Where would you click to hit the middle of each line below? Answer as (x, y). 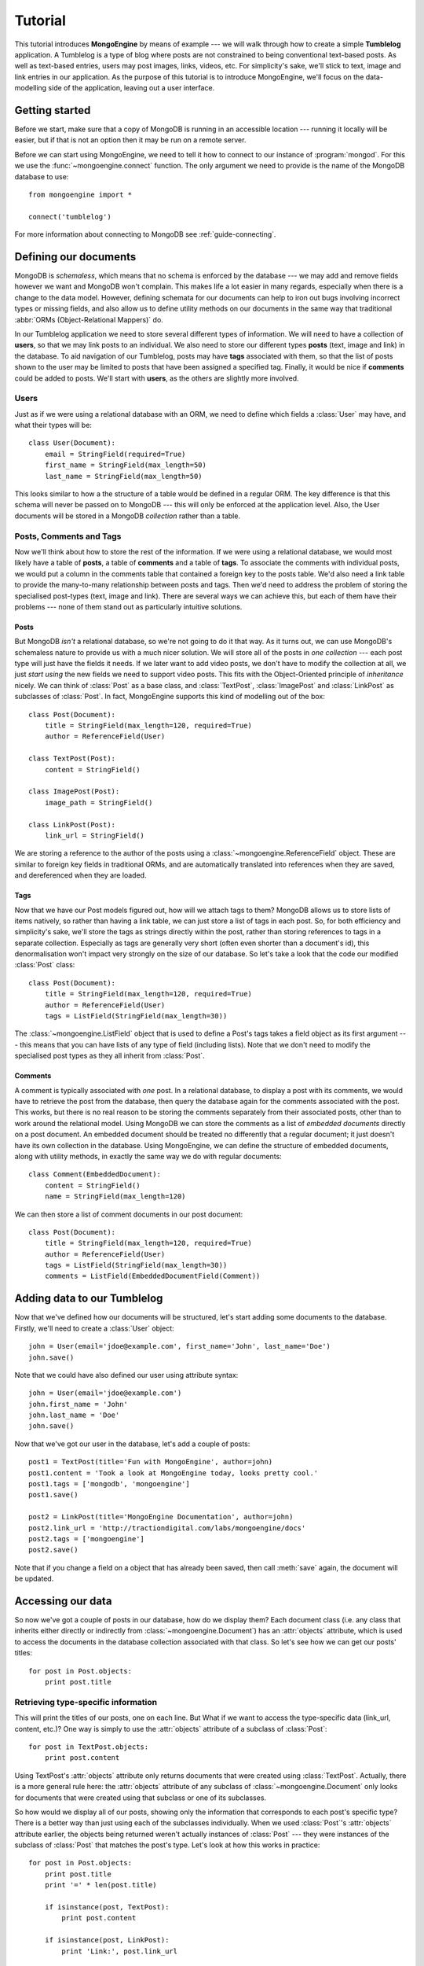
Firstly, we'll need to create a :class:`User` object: (94, 1328)
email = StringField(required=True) (115, 454)
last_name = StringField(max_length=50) (124, 476)
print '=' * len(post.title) (101, 1885)
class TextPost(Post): (72, 758)
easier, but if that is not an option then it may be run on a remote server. (130, 140)
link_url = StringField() (95, 835)
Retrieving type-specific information (86, 1702)
